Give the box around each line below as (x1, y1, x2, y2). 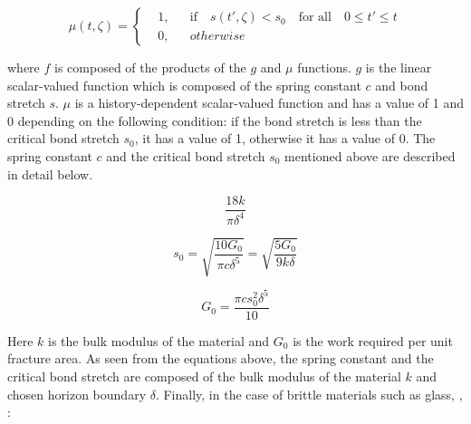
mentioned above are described (284, 146, 456, 165)
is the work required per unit (293, 331, 453, 350)
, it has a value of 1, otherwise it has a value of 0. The (134, 129, 436, 148)
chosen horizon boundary (7, 384, 147, 403)
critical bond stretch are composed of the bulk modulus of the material (7, 366, 401, 385)
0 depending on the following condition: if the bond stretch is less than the (7, 111, 422, 130)
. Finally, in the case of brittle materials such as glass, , (155, 384, 463, 403)
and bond (375, 75, 428, 94)
